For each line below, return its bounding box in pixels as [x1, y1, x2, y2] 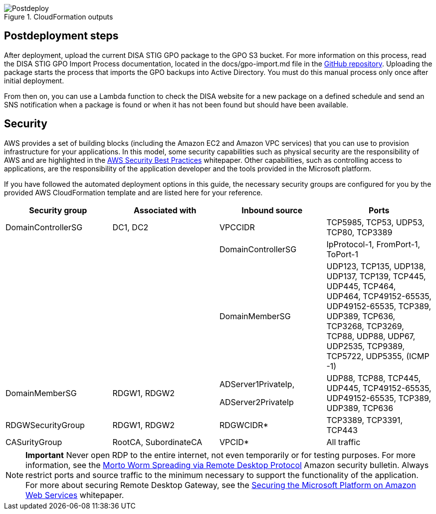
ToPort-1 [326, 249, 358, 259]
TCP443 [326, 425, 358, 435]
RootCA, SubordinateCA [112, 437, 203, 447]
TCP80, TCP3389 [326, 227, 393, 237]
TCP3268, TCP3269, [326, 321, 404, 331]
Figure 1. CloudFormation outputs [4, 12, 113, 21]
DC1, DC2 [112, 222, 149, 232]
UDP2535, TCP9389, [326, 341, 405, 351]
